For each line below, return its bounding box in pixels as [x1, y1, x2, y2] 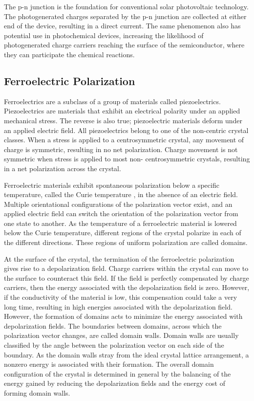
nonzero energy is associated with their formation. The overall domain [4, 359, 214, 369]
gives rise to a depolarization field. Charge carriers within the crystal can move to [4, 263, 249, 273]
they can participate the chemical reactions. [4, 49, 135, 59]
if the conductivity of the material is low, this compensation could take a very [4, 292, 237, 302]
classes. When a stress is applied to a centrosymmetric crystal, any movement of [4, 134, 244, 145]
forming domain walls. [4, 387, 70, 398]
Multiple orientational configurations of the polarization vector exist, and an [4, 199, 233, 209]
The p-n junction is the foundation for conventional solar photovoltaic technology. [4, 1, 249, 11]
